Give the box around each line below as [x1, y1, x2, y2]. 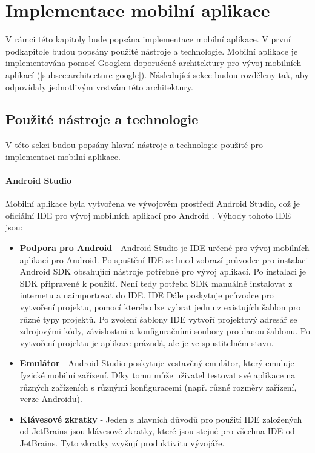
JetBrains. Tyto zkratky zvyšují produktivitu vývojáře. [19, 436, 225, 449]
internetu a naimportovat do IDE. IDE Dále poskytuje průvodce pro [19, 289, 274, 301]
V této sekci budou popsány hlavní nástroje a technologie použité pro [5, 138, 263, 151]
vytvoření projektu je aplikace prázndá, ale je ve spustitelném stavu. [19, 336, 274, 349]
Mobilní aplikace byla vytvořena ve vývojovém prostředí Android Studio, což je [5, 197, 300, 210]
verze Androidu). [19, 392, 82, 405]
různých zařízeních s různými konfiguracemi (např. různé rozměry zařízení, [19, 380, 297, 393]
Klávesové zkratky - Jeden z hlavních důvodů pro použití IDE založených [19, 412, 302, 425]
